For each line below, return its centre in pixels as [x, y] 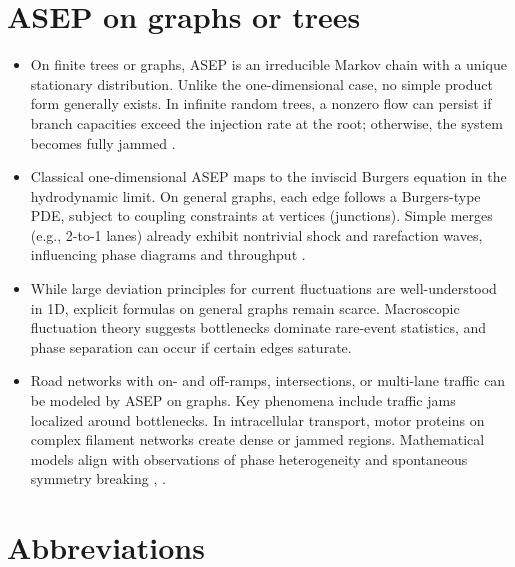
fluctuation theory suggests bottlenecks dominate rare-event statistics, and [258, 327]
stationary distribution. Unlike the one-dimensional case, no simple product [261, 83]
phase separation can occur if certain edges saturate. [191, 346]
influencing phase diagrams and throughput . [168, 254]
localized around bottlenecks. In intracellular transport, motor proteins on [257, 419]
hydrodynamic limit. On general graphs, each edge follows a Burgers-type [255, 195]
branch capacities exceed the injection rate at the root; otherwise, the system [266, 122]
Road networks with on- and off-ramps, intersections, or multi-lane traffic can [268, 380]
